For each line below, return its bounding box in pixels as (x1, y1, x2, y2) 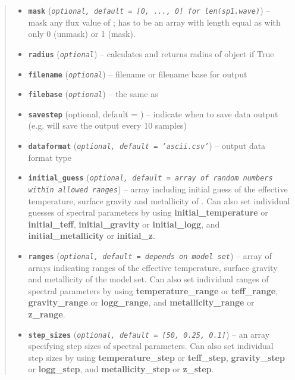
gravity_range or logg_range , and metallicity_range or (28, 296, 255, 309)
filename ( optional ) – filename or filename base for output (28, 67, 247, 80)
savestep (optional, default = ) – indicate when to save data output (28, 107, 278, 120)
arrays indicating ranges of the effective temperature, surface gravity (28, 261, 278, 273)
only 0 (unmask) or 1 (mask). (28, 27, 136, 40)
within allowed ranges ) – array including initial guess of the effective (28, 182, 288, 195)
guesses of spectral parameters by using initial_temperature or (28, 206, 268, 219)
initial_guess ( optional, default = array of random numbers (28, 171, 273, 183)
